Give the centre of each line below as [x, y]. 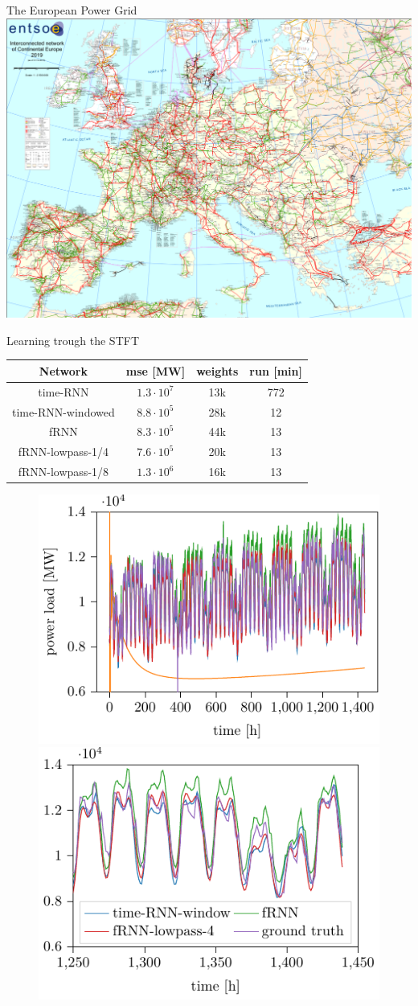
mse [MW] [156, 370]
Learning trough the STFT [73, 340]
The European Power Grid [72, 10]
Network [63, 370]
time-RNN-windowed [64, 411]
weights [217, 370]
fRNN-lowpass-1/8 [64, 472]
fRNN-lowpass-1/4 [64, 452]
